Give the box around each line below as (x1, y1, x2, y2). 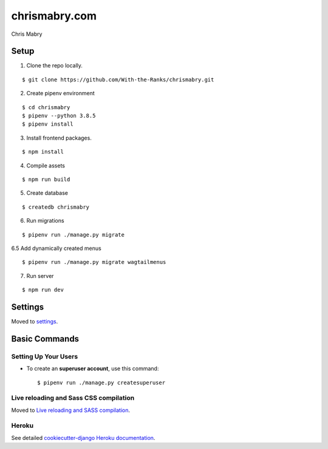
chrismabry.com (11, 9, 97, 22)
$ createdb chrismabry (22, 203, 90, 211)
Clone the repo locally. (26, 62, 83, 69)
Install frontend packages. (26, 134, 92, 141)
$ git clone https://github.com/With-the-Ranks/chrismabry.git (22, 76, 214, 83)
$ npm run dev (22, 286, 64, 294)
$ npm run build (22, 176, 70, 183)
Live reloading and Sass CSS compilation (11, 394, 135, 402)
